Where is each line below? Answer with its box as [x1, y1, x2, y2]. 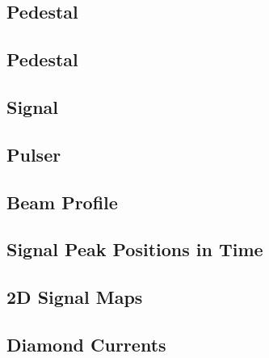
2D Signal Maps [6, 284, 143, 310]
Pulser [6, 141, 61, 166]
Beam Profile [6, 189, 118, 214]
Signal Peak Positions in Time [6, 237, 263, 262]
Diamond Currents [6, 331, 166, 356]
